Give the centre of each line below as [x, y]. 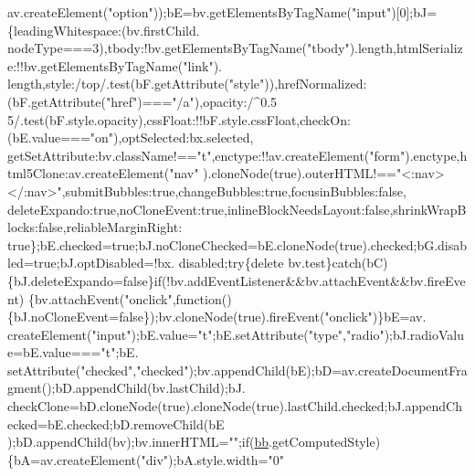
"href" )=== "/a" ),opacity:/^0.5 [191, 101]
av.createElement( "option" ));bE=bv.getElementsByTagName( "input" [200, 12]
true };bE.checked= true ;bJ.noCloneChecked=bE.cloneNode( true [185, 244]
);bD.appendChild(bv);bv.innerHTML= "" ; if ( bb [138, 442]
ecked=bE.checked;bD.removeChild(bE [116, 423]
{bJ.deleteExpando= [65, 280]
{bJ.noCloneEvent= [63, 317]
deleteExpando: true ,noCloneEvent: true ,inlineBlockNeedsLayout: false [199, 209]
